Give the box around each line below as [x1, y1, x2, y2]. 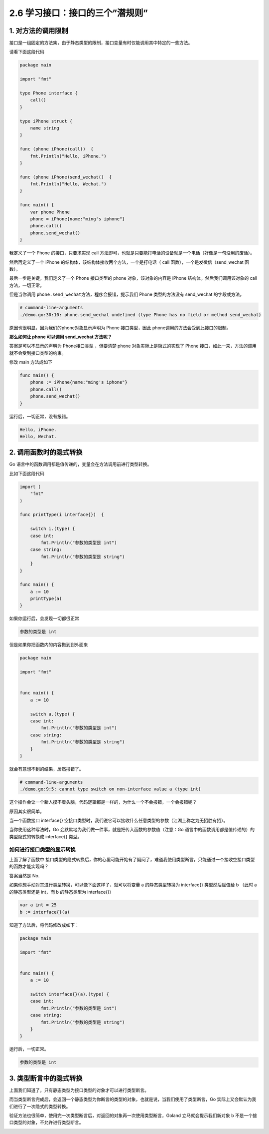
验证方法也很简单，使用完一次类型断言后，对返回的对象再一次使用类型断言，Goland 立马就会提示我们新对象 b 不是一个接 [9, 1112, 258, 1119]
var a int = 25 [19, 902, 57, 908]
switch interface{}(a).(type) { [30, 991, 110, 997]
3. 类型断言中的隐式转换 [9, 1074, 83, 1083]
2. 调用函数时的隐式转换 [9, 448, 83, 457]
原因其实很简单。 [9, 808, 44, 814]
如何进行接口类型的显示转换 [9, 846, 76, 853]
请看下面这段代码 [9, 49, 44, 55]
